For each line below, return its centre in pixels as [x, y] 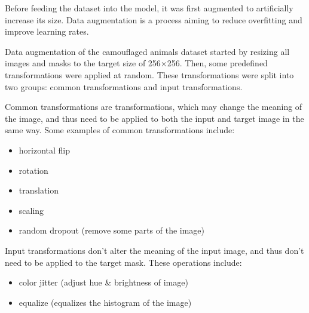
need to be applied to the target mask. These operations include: [123, 262]
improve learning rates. [47, 31]
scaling [31, 210]
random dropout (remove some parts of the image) [112, 230]
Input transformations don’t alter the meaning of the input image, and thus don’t [154, 250]
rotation [33, 170]
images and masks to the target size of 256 [83, 63]
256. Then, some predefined [217, 63]
